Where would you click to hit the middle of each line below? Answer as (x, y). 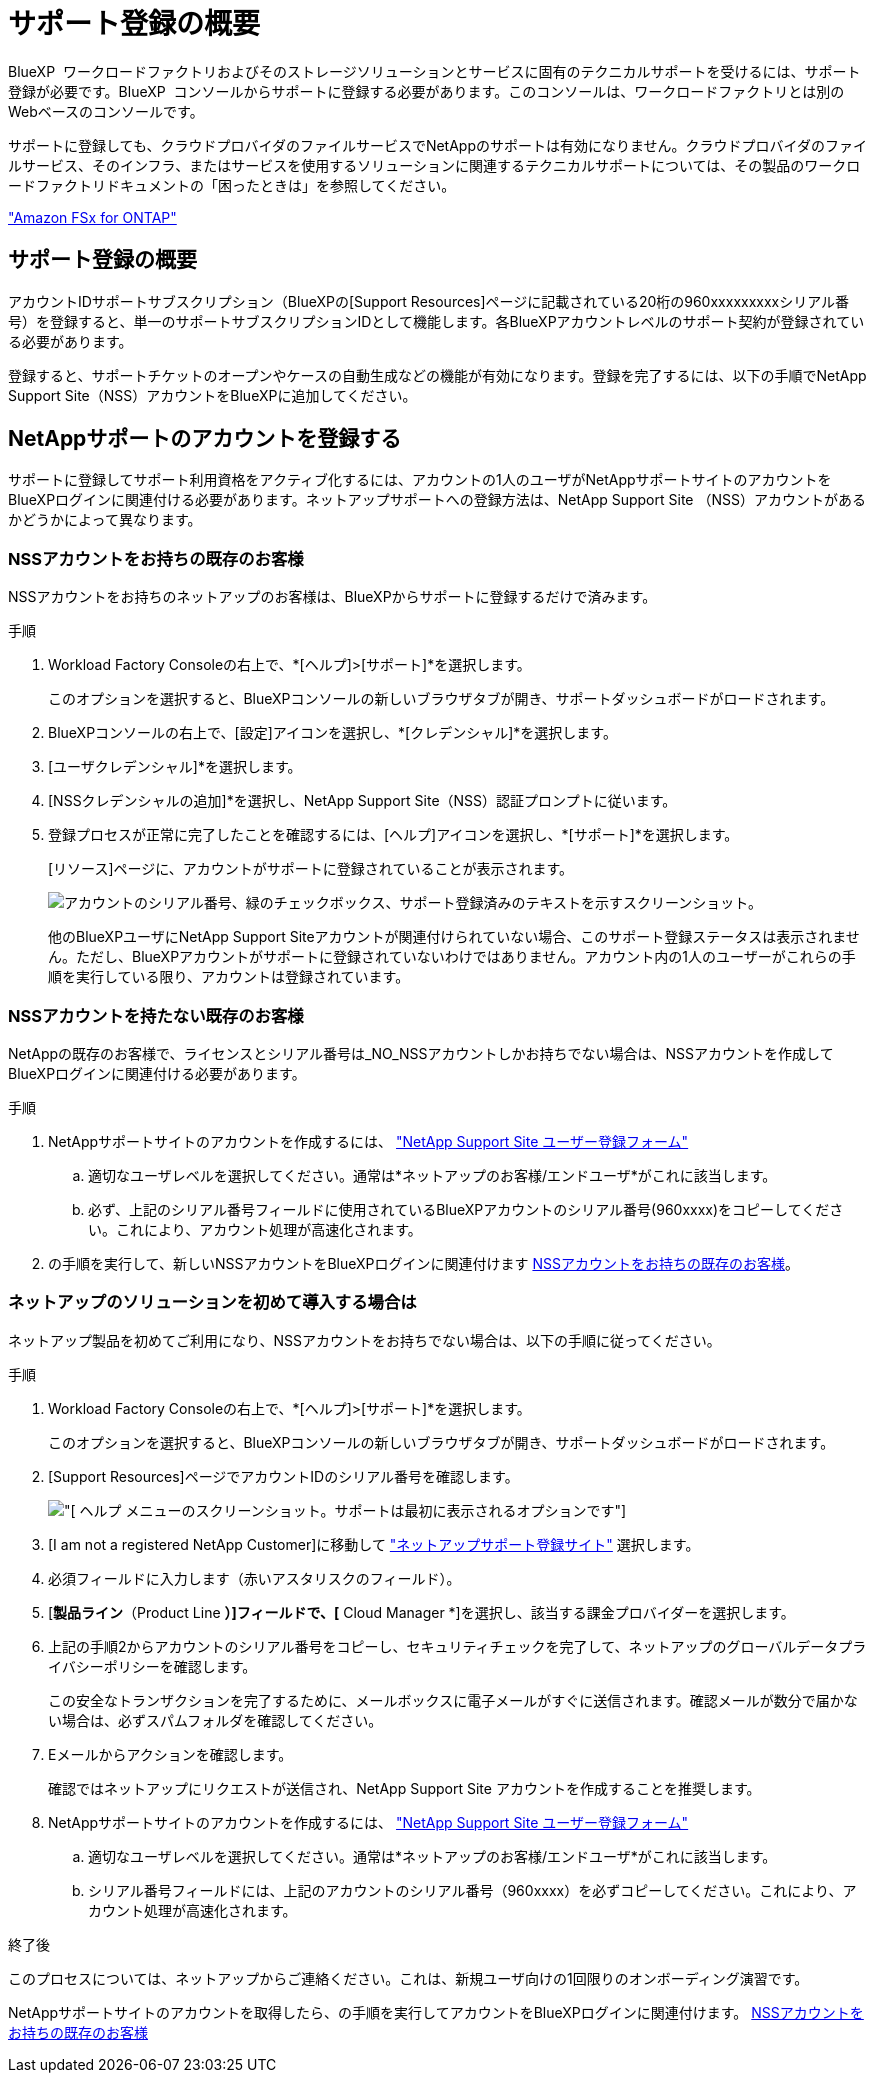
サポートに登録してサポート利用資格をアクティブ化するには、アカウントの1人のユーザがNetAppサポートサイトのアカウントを (420, 480)
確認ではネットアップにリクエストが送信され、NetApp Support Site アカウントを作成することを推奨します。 (404, 1788)
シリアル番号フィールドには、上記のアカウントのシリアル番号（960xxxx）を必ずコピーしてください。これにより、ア (472, 1890)
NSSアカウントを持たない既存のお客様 (156, 1015)
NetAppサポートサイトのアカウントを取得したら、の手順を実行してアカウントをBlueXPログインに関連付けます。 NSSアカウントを (436, 2012)
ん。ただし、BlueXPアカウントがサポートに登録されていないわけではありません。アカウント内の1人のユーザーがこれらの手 (452, 957)
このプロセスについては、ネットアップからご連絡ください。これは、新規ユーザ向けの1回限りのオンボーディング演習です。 (408, 1978)
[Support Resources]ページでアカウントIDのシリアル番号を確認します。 (283, 1476)
